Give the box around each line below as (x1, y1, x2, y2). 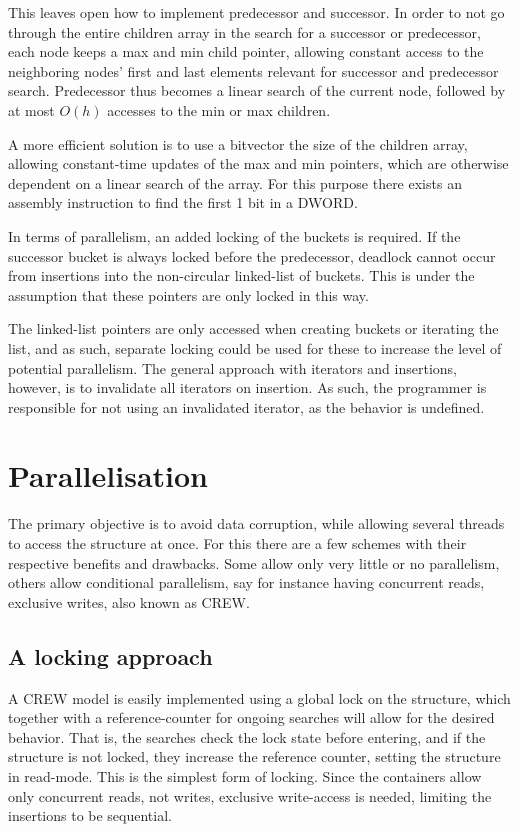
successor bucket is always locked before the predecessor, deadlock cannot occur (8, 245, 496, 266)
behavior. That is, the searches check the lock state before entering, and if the (8, 726, 486, 747)
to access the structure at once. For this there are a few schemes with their (8, 533, 467, 553)
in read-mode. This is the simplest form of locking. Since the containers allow (8, 765, 482, 786)
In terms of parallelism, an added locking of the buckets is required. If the (8, 225, 461, 246)
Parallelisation (8, 455, 208, 496)
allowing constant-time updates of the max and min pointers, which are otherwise (8, 153, 509, 174)
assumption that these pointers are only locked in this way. (8, 284, 369, 305)
